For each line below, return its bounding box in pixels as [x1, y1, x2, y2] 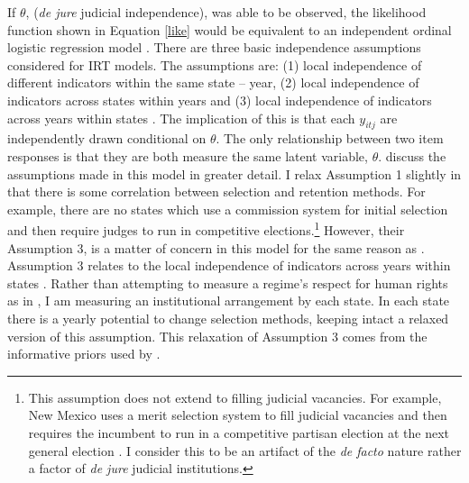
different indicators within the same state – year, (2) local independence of [7, 73, 419, 92]
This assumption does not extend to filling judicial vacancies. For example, [28, 387, 442, 406]
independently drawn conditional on [7, 129, 207, 148]
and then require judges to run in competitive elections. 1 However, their [7, 218, 405, 239]
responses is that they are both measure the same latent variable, [7, 146, 368, 165]
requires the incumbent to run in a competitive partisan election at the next [28, 423, 449, 442]
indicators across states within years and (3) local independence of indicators [7, 90, 432, 109]
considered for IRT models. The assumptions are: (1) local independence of [7, 55, 422, 74]
